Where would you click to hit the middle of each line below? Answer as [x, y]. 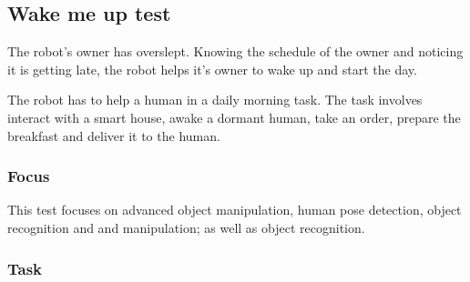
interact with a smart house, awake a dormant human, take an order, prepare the [234, 117]
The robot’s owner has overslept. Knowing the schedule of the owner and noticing [235, 51]
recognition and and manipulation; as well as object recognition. [186, 227]
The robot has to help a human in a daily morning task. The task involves [215, 100]
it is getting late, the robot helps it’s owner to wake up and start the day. [212, 69]
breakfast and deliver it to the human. [114, 135]
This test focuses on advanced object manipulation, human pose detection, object [235, 210]
